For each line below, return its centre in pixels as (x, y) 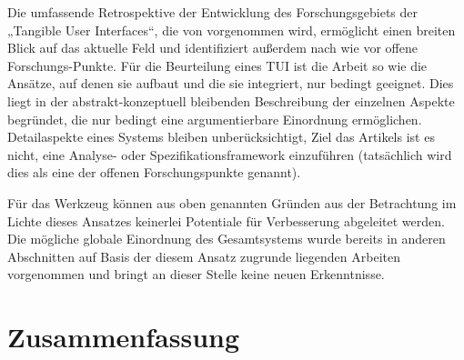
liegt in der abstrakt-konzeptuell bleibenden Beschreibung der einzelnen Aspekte (231, 100)
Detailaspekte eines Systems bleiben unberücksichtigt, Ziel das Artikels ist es (221, 137)
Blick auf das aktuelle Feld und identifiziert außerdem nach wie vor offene (212, 48)
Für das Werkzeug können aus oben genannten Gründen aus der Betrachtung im (232, 202)
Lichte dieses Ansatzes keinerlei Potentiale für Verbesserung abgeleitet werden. (226, 220)
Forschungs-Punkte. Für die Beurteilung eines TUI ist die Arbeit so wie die (217, 65)
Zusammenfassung (124, 337)
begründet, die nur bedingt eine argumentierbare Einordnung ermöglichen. (215, 119)
